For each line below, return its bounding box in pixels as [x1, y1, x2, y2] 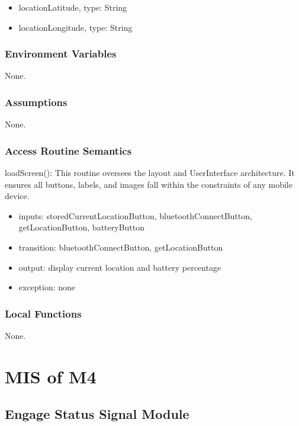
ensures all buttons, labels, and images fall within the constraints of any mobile [5, 178, 292, 190]
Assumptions [5, 94, 67, 109]
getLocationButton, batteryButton [18, 221, 145, 233]
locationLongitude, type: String [18, 21, 133, 33]
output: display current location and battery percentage [18, 261, 221, 273]
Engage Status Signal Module [5, 405, 189, 423]
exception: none [18, 281, 76, 293]
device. [5, 190, 30, 202]
